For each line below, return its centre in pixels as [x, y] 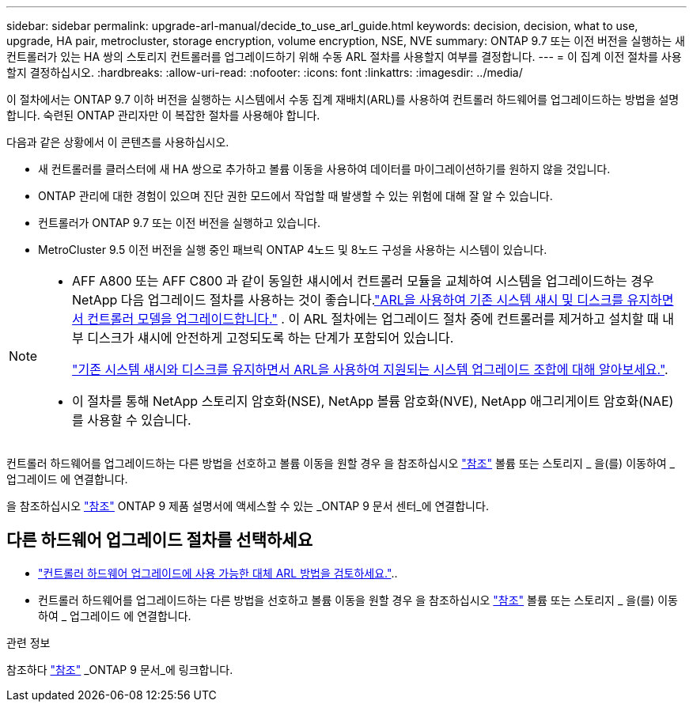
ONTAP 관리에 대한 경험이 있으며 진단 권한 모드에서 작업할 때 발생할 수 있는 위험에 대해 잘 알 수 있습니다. [295, 196]
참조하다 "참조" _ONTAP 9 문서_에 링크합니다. [120, 669]
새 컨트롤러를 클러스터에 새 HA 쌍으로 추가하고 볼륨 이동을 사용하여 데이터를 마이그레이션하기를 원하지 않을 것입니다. [324, 169]
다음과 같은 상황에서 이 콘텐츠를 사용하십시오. [118, 142]
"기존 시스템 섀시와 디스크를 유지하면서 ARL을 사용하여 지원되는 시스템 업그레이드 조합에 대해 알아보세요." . [370, 369]
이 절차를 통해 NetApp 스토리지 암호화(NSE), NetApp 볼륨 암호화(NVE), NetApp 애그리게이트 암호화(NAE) [373, 401]
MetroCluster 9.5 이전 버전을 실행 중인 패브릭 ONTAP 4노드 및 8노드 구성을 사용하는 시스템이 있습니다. [293, 250]
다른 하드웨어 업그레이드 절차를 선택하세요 [159, 540]
